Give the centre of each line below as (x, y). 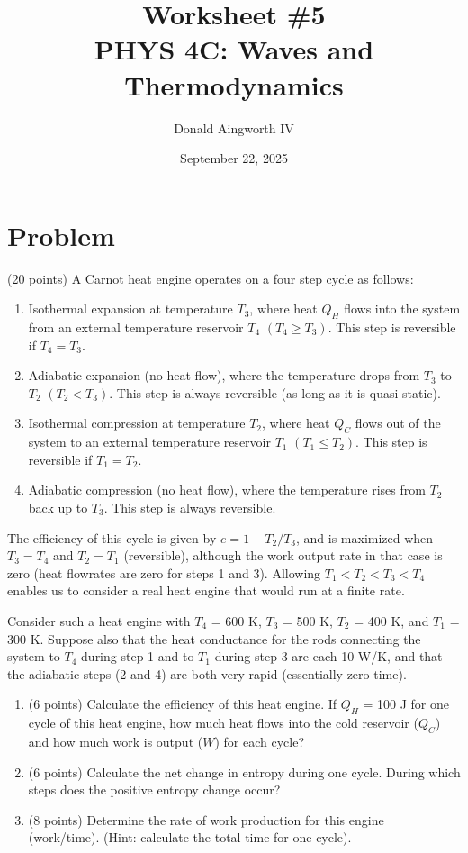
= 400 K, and (391, 620)
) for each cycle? (259, 741)
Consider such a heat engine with (99, 620)
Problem (61, 235)
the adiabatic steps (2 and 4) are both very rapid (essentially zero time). (207, 673)
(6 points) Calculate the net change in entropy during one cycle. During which (244, 771)
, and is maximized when (365, 537)
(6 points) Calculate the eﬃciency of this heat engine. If (183, 704)
